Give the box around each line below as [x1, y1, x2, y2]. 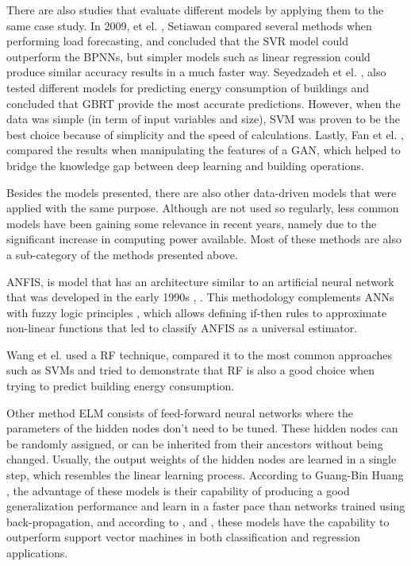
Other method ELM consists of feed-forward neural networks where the [6, 404, 353, 421]
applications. [6, 545, 68, 560]
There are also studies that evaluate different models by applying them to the [6, 2, 384, 17]
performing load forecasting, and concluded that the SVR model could [6, 33, 348, 49]
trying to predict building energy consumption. [6, 378, 235, 394]
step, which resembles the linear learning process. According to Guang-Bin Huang [6, 467, 404, 483]
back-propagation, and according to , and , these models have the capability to [6, 513, 390, 529]
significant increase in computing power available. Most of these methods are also [6, 231, 401, 247]
